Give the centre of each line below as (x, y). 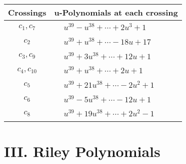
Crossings (27, 12)
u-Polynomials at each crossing (116, 12)
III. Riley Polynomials (82, 151)
